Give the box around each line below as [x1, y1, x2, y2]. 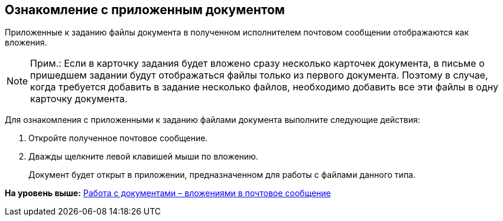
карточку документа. [30, 93, 128, 105]
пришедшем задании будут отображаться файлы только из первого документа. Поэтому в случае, [30, 69, 488, 82]
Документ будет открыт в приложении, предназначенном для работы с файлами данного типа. [28, 170, 416, 180]
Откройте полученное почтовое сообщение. [28, 133, 208, 144]
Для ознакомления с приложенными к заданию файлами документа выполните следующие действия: [5, 115, 420, 125]
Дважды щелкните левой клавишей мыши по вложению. [28, 151, 258, 162]
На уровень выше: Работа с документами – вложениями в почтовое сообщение [5, 188, 331, 199]
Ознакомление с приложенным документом [5, 2, 285, 17]
